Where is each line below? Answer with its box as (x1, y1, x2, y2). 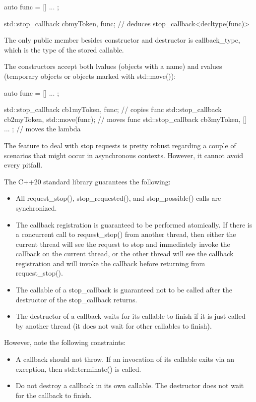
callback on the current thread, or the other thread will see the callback (15, 248, 234, 259)
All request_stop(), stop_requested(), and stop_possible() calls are (15, 193, 221, 203)
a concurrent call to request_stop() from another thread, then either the (15, 229, 236, 239)
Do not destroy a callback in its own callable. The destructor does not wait (15, 380, 244, 391)
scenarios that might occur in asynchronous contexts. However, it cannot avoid (4, 150, 243, 160)
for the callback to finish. (15, 390, 92, 400)
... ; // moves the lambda (4, 123, 81, 134)
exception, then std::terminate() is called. (15, 363, 141, 374)
